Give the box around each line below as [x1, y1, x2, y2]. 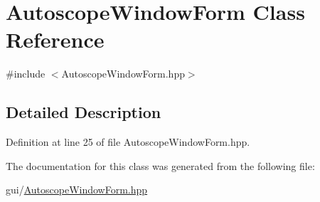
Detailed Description [6, 101, 161, 123]
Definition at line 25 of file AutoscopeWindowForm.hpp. [6, 134, 250, 149]
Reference [6, 25, 105, 54]
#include [6, 66, 46, 81]
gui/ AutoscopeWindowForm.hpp [6, 182, 148, 197]
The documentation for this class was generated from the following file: [6, 158, 315, 173]
